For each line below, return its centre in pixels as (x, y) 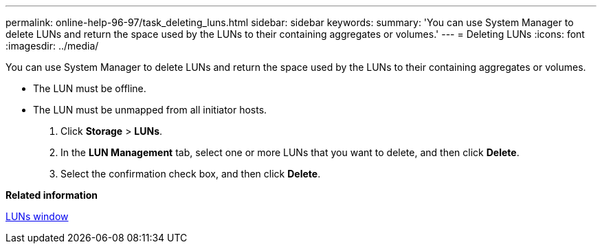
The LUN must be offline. (90, 88)
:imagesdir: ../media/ (52, 46)
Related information (52, 195)
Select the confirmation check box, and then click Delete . (191, 174)
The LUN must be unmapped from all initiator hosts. (150, 110)
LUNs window (37, 216)
